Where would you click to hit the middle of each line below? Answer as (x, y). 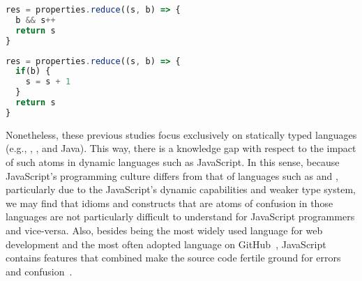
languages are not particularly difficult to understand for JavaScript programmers (180, 217)
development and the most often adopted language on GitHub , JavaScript (166, 244)
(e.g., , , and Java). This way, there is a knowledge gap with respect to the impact (181, 148)
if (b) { (33, 71)
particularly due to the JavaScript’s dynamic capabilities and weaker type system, (181, 189)
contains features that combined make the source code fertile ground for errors (173, 258)
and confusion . (39, 271)
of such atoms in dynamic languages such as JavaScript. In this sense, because (173, 161)
